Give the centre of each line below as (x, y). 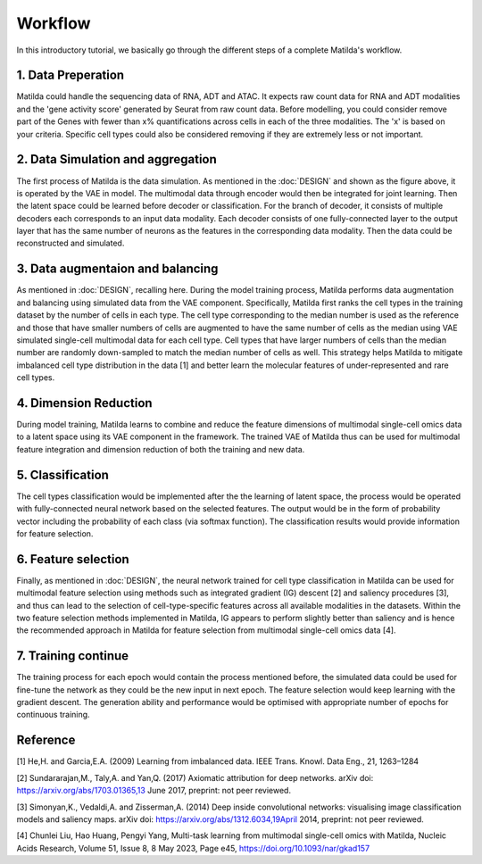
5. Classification (62, 474)
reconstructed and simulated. (71, 243)
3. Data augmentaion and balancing (117, 269)
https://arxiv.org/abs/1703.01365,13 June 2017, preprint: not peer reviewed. (154, 791)
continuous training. (53, 715)
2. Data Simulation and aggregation (117, 159)
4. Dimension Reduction (84, 403)
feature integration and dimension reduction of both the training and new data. (161, 449)
